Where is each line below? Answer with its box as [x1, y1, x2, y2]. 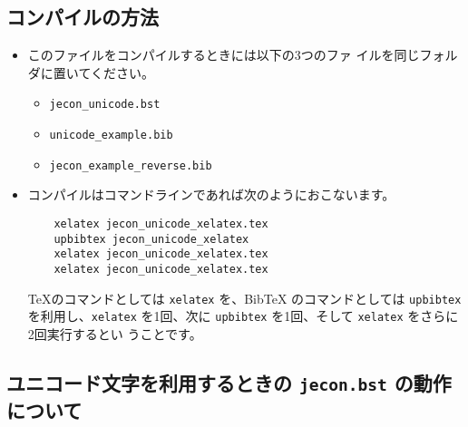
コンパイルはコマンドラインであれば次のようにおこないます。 [27, 185, 395, 204]
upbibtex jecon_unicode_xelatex [54, 232, 249, 246]
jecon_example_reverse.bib [49, 159, 212, 172]
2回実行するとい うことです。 [27, 324, 202, 343]
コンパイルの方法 [6, 3, 159, 31]
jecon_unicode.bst [49, 98, 161, 112]
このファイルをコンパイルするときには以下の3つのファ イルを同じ [27, 45, 420, 64]
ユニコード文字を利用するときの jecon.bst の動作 [6, 368, 452, 396]
